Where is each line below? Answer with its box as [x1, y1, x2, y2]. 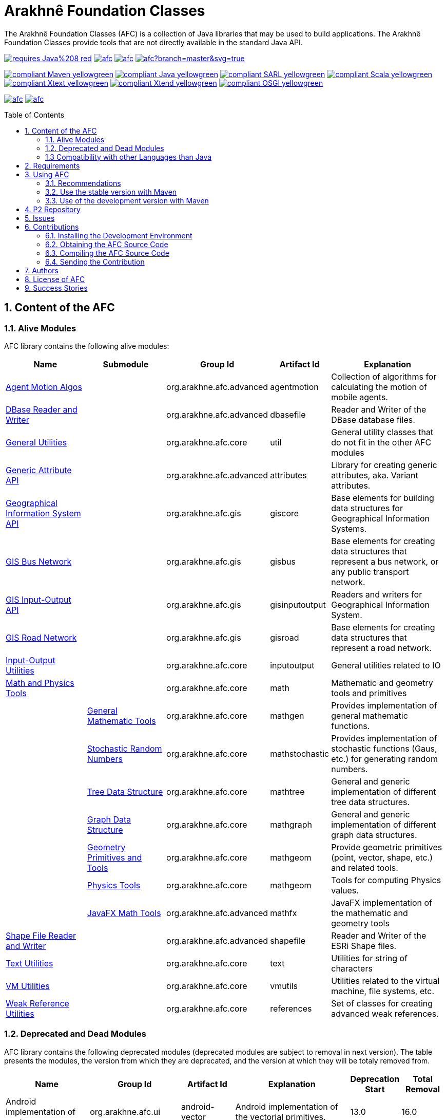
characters [331, 963, 373, 974]
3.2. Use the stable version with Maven [45, 187, 177, 196]
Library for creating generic [331, 459, 437, 470]
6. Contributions [25, 222, 79, 231]
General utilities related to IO [331, 660, 441, 670]
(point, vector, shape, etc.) [331, 852, 433, 863]
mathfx [270, 907, 297, 918]
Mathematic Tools [87, 715, 156, 726]
